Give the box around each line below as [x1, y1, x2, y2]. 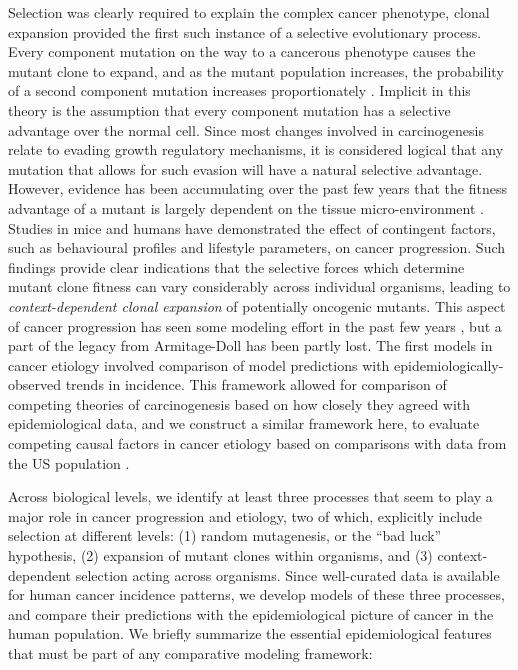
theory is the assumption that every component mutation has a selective [8, 99, 451, 120]
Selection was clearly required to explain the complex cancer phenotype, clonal [8, 2, 490, 22]
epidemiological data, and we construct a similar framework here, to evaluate [8, 413, 480, 434]
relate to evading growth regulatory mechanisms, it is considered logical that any [8, 139, 504, 160]
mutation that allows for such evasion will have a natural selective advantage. [8, 158, 483, 179]
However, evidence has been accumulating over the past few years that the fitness [8, 178, 507, 199]
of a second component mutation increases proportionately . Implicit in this [8, 80, 471, 101]
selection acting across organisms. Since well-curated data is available [75, 564, 500, 585]
